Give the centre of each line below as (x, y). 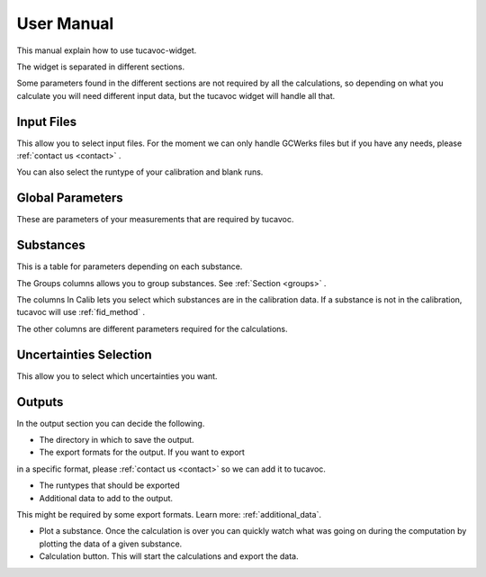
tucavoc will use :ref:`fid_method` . (81, 312)
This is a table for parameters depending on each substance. (130, 266)
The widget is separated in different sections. (100, 67)
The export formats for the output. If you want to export (142, 452)
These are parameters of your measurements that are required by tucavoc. (155, 220)
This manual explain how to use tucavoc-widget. (107, 50)
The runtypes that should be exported (109, 485)
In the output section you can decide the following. (111, 423)
